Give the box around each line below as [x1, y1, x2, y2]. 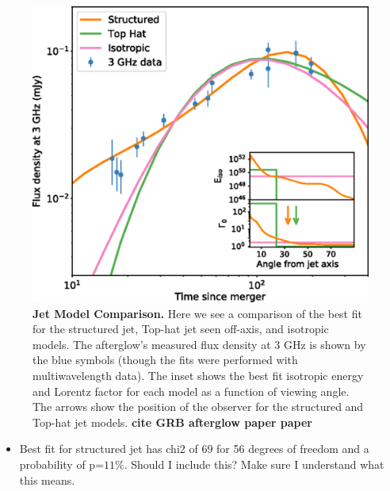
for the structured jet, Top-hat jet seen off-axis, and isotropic [32, 320, 329, 337]
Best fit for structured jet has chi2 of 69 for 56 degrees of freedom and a [19, 440, 369, 457]
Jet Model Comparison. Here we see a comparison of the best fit [32, 305, 362, 321]
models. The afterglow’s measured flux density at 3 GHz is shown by [32, 336, 366, 352]
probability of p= [19, 456, 105, 473]
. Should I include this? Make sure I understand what [124, 456, 384, 473]
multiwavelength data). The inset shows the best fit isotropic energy [32, 367, 364, 384]
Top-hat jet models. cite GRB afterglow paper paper [32, 413, 312, 430]
